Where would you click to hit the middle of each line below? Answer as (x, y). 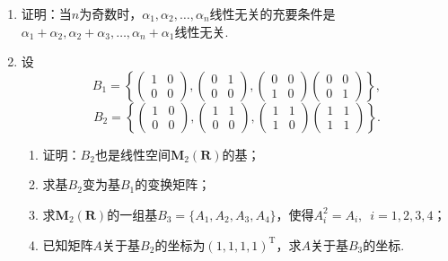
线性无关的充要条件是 (272, 13)
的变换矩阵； (173, 184)
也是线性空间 (132, 154)
